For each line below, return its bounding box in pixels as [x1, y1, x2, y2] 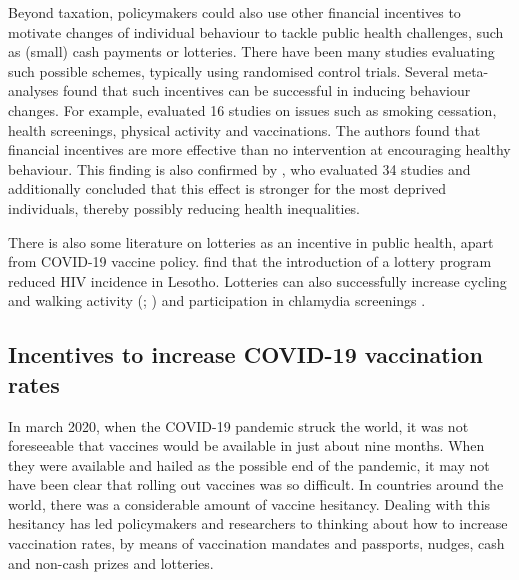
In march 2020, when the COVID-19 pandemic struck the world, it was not [8, 415, 469, 436]
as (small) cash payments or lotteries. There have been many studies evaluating [8, 41, 495, 62]
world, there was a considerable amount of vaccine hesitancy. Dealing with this [8, 493, 491, 514]
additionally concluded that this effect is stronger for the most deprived [8, 178, 446, 199]
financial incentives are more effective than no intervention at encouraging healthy [8, 139, 511, 160]
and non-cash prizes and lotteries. [8, 552, 214, 573]
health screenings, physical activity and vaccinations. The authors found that [8, 119, 481, 140]
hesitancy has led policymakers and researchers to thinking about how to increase [8, 513, 508, 534]
